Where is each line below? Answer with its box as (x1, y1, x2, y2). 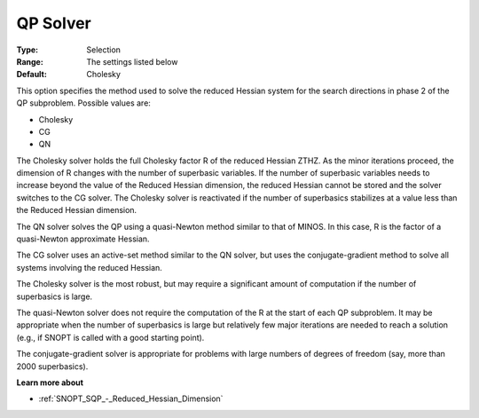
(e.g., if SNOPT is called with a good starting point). (16, 332, 205, 343)
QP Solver (16, 13, 92, 33)
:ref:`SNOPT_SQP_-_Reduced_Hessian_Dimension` (38, 393, 224, 404)
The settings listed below (86, 56, 178, 67)
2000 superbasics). (16, 360, 89, 372)
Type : (16, 44, 39, 55)
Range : (16, 56, 43, 67)
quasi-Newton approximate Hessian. (16, 233, 150, 244)
